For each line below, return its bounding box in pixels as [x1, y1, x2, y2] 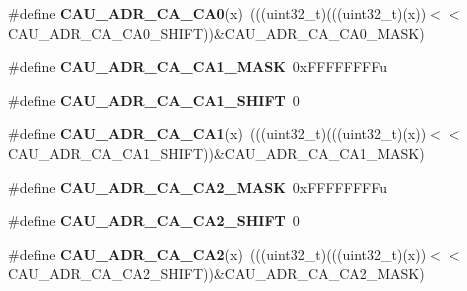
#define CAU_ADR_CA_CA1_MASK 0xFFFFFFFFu [8, 56, 387, 77]
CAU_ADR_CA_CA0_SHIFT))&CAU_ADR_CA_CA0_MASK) [8, 22, 425, 43]
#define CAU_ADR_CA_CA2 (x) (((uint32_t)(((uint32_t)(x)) [8, 243, 427, 264]
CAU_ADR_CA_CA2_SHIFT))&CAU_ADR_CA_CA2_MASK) [8, 263, 425, 284]
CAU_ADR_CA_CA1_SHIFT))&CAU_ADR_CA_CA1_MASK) [8, 142, 425, 163]
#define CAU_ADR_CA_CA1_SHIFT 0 [8, 89, 300, 110]
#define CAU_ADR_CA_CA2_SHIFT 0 [8, 210, 300, 231]
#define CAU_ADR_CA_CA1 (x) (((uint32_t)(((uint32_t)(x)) [8, 123, 427, 144]
